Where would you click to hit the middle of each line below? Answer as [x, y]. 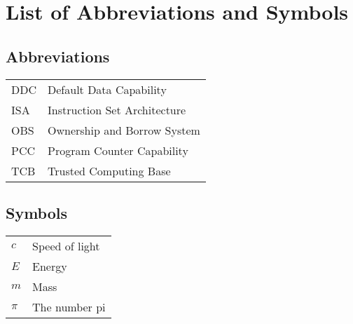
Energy [50, 266]
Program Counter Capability [118, 150]
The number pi [69, 306]
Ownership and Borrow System [124, 130]
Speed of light [66, 245]
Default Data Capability [107, 89]
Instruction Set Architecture [117, 109]
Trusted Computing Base [109, 170]
